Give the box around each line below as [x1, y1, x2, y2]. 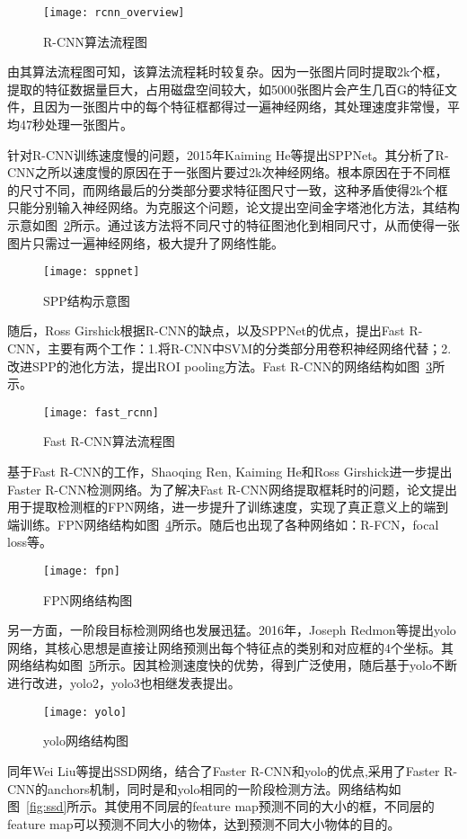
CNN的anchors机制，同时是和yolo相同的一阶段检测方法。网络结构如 [7, 779, 401, 798]
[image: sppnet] [43, 265, 140, 279]
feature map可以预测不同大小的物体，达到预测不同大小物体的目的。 [7, 814, 401, 833]
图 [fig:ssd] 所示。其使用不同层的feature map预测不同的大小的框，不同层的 [7, 797, 435, 816]
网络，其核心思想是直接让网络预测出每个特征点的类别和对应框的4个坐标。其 [7, 638, 454, 656]
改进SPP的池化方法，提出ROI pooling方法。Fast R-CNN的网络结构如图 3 [7, 356, 433, 375]
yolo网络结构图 [43, 731, 128, 750]
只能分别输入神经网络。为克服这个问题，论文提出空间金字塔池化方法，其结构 [7, 198, 460, 217]
